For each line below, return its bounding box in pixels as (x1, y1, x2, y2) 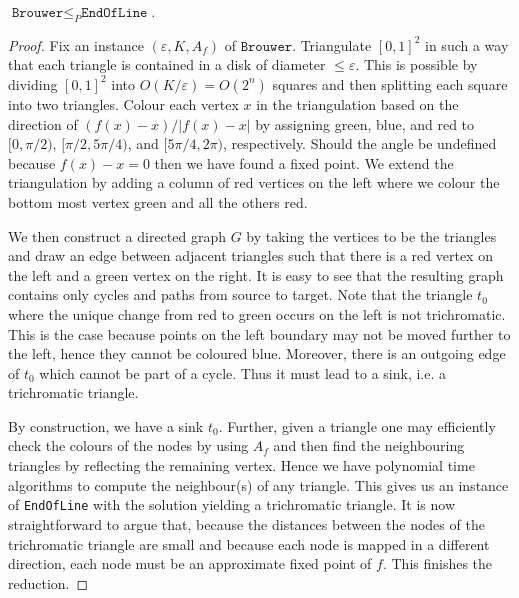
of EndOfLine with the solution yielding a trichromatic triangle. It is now (8, 494, 456, 515)
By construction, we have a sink (8, 415, 204, 436)
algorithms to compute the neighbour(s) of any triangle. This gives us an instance (8, 474, 509, 495)
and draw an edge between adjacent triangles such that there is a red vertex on (8, 245, 493, 266)
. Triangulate (292, 34, 372, 55)
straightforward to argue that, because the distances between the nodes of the (8, 513, 485, 534)
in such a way (425, 34, 509, 55)
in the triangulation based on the (256, 93, 459, 114)
